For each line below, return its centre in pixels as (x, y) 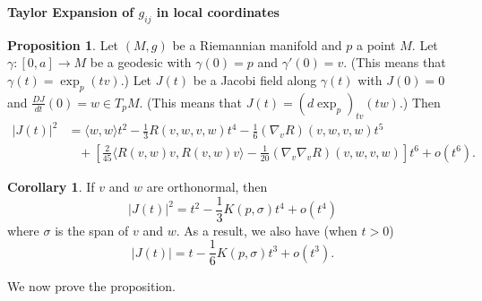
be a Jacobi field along (255, 79)
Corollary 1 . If (51, 186)
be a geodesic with (141, 62)
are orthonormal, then (207, 186)
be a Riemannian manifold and (257, 44)
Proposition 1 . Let (63, 44)
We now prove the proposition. (92, 286)
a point (376, 44)
